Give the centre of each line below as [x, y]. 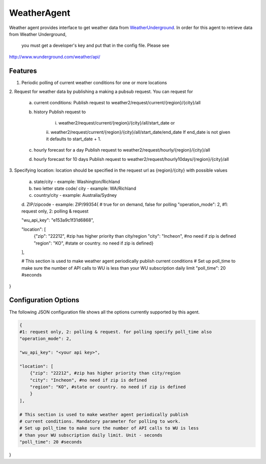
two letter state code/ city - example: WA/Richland [85, 188]
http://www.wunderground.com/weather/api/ [55, 57]
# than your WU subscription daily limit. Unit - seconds [91, 435]
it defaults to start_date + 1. [74, 139]
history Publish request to [60, 112]
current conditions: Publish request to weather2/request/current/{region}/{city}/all [117, 103]
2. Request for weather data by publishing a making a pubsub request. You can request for [101, 92]
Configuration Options [44, 300]
